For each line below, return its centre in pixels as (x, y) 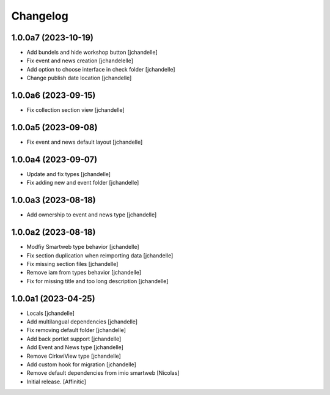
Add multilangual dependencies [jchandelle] (82, 322)
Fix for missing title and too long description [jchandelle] (97, 281)
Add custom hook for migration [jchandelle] (82, 364)
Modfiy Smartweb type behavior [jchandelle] (83, 247)
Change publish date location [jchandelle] (79, 78)
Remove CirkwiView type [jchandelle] (74, 356)
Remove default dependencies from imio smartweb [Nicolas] (103, 373)
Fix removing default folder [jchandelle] (76, 330)
